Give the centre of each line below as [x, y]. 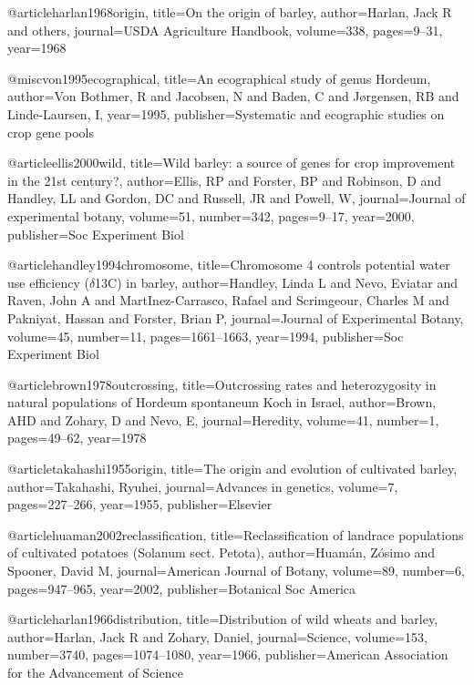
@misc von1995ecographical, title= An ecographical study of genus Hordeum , [219, 78]
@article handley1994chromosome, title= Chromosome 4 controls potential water [229, 265]
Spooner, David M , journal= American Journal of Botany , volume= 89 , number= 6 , [236, 571]
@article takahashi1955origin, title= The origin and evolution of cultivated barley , [232, 469]
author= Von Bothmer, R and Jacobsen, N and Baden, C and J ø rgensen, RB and [233, 96]
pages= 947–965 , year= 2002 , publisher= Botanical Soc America [182, 588]
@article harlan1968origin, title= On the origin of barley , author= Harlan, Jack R [230, 12]
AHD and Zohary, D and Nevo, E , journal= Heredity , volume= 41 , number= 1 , [223, 419]
